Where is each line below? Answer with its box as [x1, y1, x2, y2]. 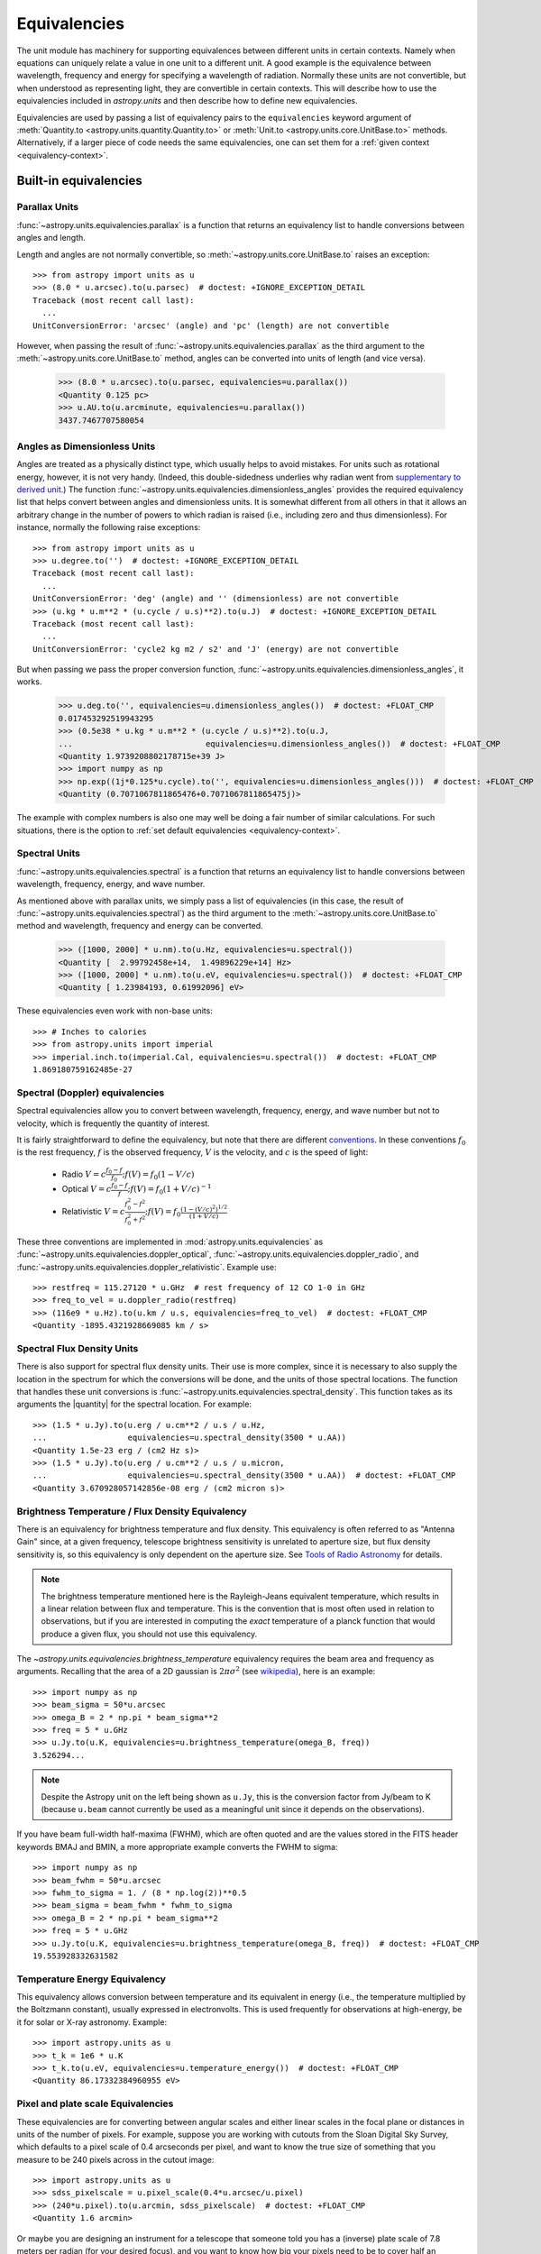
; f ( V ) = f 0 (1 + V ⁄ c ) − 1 [127, 1182, 212, 1196]
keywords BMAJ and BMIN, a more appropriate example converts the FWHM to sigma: [16, 1841, 338, 1852]
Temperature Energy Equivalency [16, 1973, 167, 1985]
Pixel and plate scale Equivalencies [16, 2097, 174, 2110]
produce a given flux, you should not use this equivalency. [41, 1628, 258, 1639]
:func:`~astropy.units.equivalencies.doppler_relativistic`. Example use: [16, 1261, 277, 1272]
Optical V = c [61, 1184, 112, 1195]
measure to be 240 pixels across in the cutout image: [16, 2154, 215, 2165]
